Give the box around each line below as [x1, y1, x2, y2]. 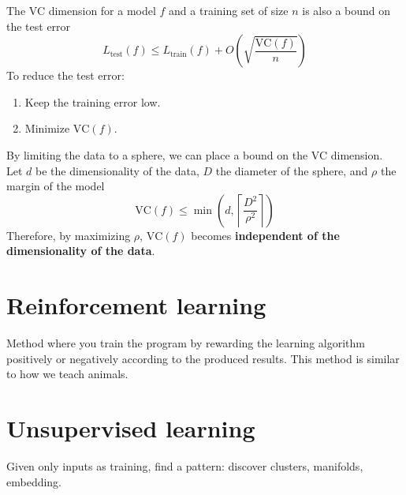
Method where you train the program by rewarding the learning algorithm [6, 335, 365, 351]
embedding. [6, 473, 62, 489]
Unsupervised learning [6, 412, 255, 444]
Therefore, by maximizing [6, 227, 131, 243]
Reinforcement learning [6, 289, 266, 321]
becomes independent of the [191, 227, 340, 243]
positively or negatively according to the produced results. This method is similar [6, 350, 400, 366]
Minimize [24, 120, 70, 137]
